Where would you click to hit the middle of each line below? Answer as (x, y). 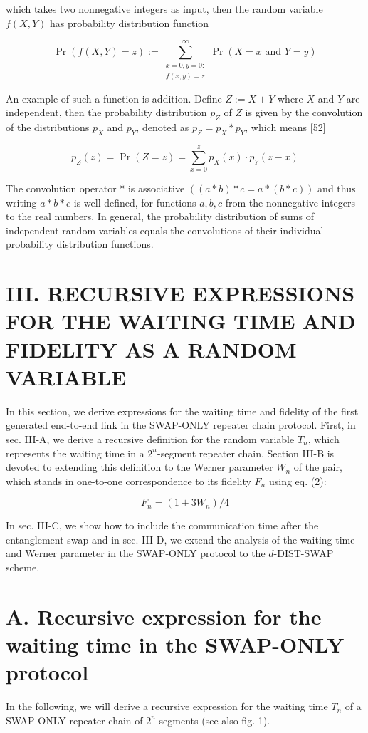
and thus (337, 188)
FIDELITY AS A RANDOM (151, 349)
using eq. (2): (298, 480)
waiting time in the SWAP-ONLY (175, 644)
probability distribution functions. (80, 244)
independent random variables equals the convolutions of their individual (165, 230)
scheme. (23, 567)
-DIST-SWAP (304, 553)
